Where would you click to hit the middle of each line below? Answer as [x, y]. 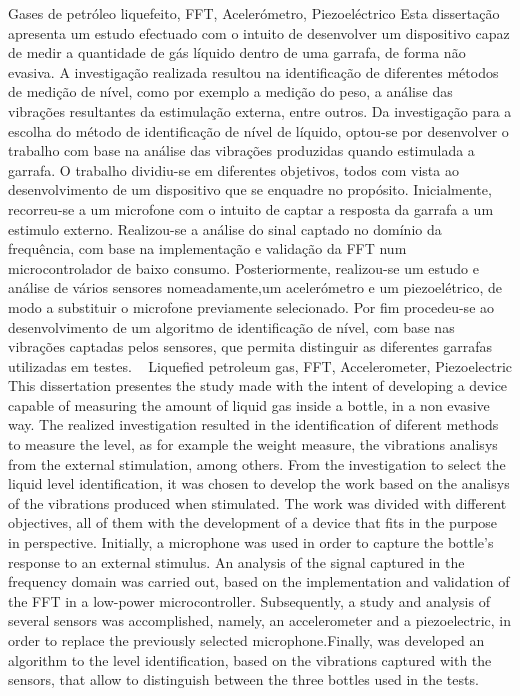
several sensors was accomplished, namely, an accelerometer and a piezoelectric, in [260, 620]
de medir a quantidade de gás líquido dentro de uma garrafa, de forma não [237, 52]
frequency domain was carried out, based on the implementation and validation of [259, 581]
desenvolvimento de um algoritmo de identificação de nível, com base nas [231, 326]
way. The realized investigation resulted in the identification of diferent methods [253, 424]
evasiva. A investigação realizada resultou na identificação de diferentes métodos [253, 71]
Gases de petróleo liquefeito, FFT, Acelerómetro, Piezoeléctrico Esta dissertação [254, 13]
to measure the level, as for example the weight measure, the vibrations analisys [253, 444]
